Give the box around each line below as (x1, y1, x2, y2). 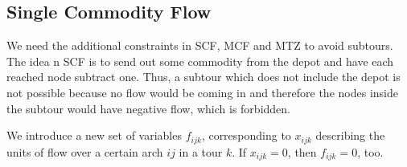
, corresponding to (201, 127, 291, 144)
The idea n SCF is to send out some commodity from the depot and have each (6, 52, 394, 69)
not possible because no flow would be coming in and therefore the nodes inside (6, 83, 398, 100)
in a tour (179, 143, 223, 160)
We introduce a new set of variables (6, 127, 182, 144)
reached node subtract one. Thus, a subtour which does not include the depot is (6, 68, 401, 85)
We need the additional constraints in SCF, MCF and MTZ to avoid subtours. (6, 37, 393, 54)
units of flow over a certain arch (6, 143, 163, 160)
